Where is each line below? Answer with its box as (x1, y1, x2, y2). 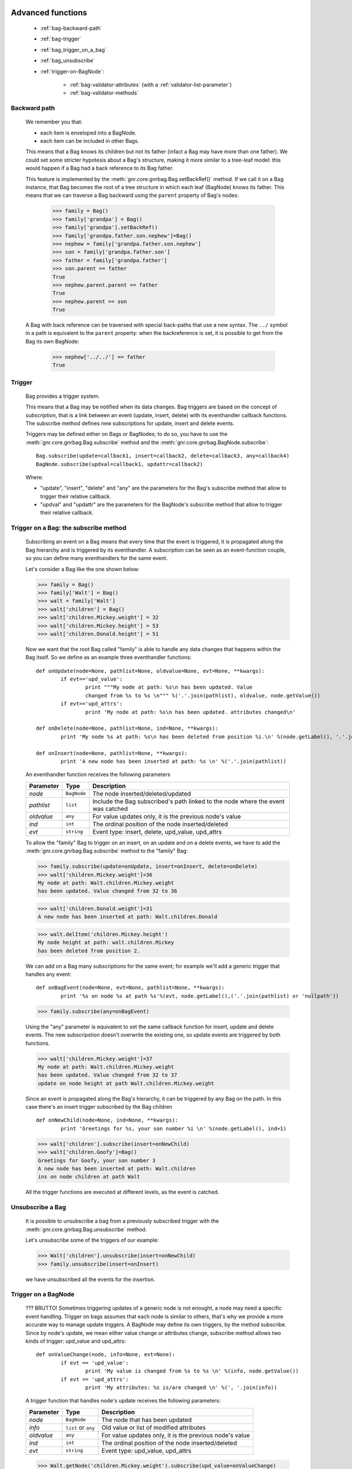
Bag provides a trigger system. (25, 393, 100, 400)
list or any (65, 1423, 95, 1431)
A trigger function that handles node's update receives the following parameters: (25, 1397, 221, 1404)
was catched (92, 804, 128, 813)
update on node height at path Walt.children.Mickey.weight (38, 1080, 215, 1086)
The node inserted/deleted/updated (92, 789, 191, 797)
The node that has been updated (101, 1416, 192, 1424)
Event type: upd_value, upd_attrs (101, 1446, 192, 1454)
